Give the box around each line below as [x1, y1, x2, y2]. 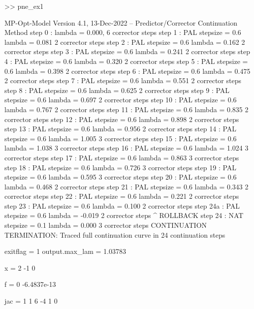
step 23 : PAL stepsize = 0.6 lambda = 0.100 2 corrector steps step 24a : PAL [4, 200, 240, 211]
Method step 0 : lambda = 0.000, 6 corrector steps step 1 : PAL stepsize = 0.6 [4, 27, 241, 37]
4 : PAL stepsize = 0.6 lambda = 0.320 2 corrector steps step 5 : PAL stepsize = [4, 56, 248, 66]
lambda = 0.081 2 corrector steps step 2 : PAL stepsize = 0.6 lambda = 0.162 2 [4, 36, 245, 47]
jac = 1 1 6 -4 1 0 [4, 296, 58, 306]
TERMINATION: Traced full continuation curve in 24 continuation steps [4, 229, 225, 240]
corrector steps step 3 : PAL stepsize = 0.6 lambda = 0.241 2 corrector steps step [4, 46, 250, 57]
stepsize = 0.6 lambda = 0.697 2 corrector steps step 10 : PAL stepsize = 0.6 [4, 94, 237, 105]
